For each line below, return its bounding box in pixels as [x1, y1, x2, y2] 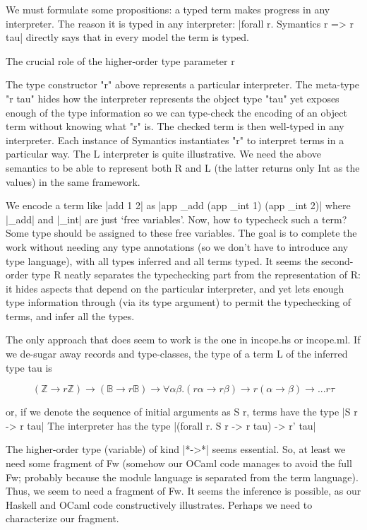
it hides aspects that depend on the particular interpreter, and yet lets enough [6, 281, 344, 295]
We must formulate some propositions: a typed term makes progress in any [6, 2, 330, 16]
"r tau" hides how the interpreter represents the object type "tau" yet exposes [6, 90, 339, 105]
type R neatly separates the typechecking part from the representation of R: [31, 267, 361, 282]
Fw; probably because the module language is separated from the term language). [6, 469, 359, 484]
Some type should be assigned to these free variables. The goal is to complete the [6, 225, 357, 240]
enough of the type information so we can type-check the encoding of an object [6, 105, 347, 119]
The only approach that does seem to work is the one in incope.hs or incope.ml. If [6, 332, 361, 347]
